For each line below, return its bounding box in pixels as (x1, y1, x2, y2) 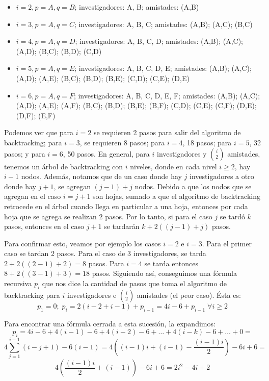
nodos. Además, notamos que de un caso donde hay (21, 171, 182, 182)
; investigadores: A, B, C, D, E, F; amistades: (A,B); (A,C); (73, 90, 260, 100)
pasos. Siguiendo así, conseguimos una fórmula (92, 268, 237, 278)
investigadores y (157, 148, 207, 159)
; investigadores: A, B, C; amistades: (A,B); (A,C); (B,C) (74, 18, 253, 29)
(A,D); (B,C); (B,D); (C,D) (16, 45, 102, 56)
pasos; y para (4, 148, 45, 159)
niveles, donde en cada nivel (130, 161, 217, 171)
